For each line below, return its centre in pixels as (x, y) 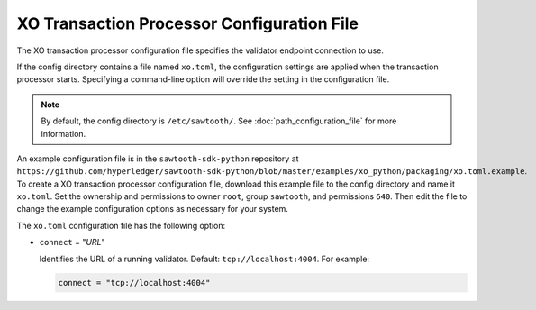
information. (64, 133)
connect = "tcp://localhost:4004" (134, 283)
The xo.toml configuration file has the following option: (121, 225)
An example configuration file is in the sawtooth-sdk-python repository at (158, 159)
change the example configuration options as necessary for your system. (152, 209)
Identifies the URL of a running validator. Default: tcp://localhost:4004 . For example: (204, 259)
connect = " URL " (72, 242)
